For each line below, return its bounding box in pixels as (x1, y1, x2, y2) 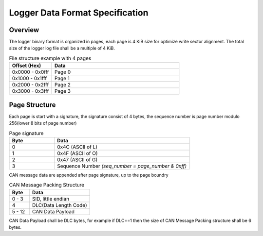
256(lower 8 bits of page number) (9, 120, 77, 126)
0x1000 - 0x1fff (12, 75, 47, 82)
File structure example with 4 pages (9, 55, 92, 62)
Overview (9, 26, 39, 34)
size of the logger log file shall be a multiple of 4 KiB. (9, 45, 115, 51)
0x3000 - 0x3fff (12, 88, 49, 95)
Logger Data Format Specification (9, 7, 149, 18)
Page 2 (54, 82, 71, 88)
